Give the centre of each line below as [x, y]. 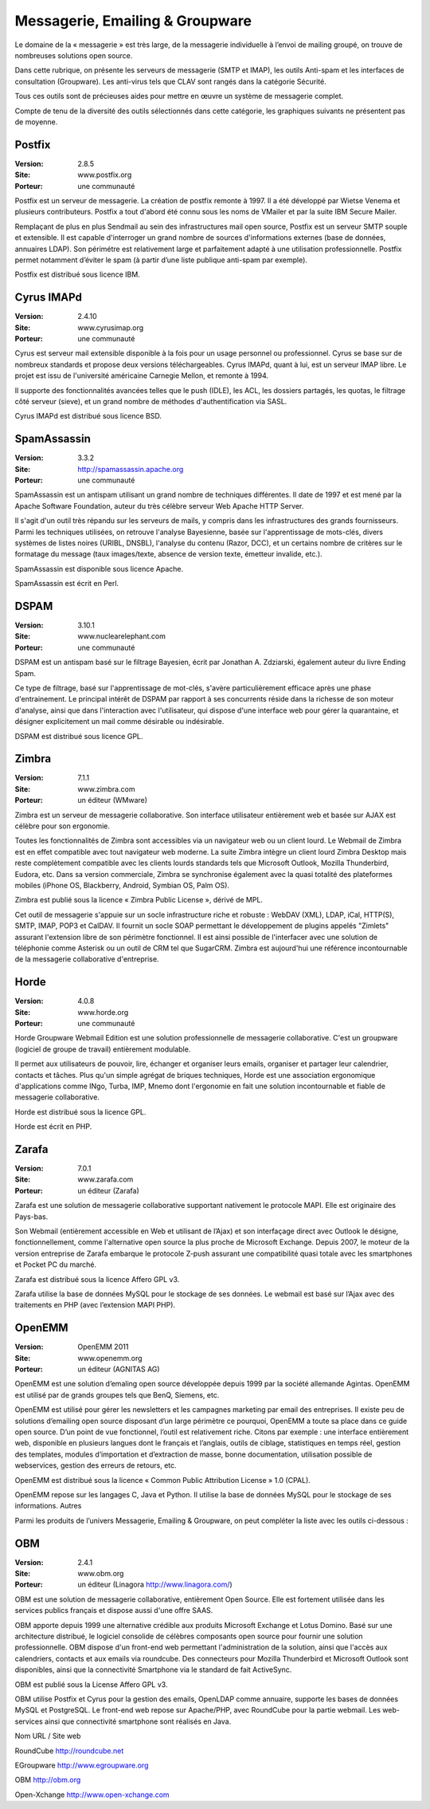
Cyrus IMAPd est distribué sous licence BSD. [88, 416]
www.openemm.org [110, 1358]
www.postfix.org [105, 175]
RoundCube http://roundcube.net [69, 1751]
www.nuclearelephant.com [122, 636]
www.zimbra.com [106, 788]
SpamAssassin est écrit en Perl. [67, 584]
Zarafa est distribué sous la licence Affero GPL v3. [97, 1279]
